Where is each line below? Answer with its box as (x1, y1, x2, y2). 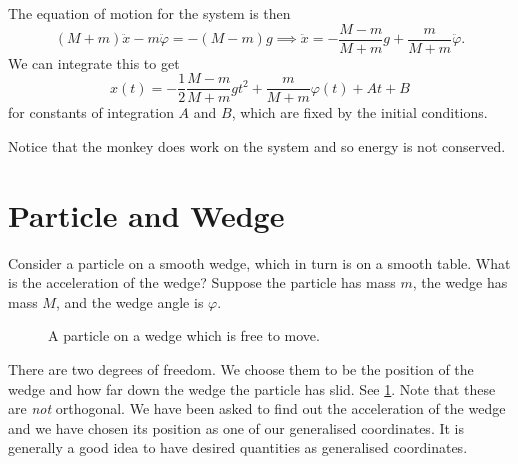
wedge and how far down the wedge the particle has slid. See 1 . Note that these (8, 378, 496, 399)
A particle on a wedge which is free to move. (48, 325, 320, 346)
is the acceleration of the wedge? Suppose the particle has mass (8, 272, 396, 293)
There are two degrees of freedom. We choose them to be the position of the (8, 359, 474, 379)
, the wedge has (412, 272, 508, 293)
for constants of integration (8, 102, 174, 123)
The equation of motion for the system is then (8, 3, 291, 23)
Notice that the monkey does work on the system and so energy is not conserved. (8, 135, 506, 156)
